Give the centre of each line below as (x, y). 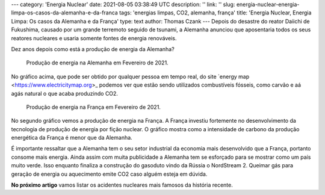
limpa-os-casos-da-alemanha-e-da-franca (65, 13)
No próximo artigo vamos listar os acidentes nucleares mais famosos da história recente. (122, 185)
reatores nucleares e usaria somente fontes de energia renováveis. (94, 38)
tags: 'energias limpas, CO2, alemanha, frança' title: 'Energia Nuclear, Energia (215, 13)
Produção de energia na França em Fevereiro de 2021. (93, 107)
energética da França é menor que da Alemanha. (72, 138)
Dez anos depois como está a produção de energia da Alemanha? (93, 49)
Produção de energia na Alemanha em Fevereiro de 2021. (97, 63)
